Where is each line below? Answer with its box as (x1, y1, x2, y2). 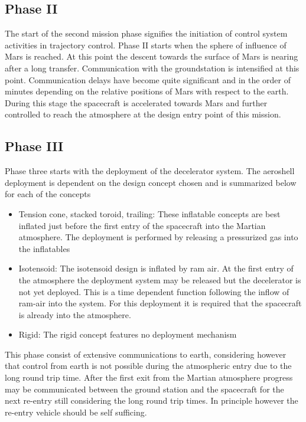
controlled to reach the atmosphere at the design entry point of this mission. (5, 108, 281, 120)
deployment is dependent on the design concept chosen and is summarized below (5, 176, 297, 188)
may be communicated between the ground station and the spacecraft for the (5, 382, 284, 395)
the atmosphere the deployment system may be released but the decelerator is (18, 273, 301, 286)
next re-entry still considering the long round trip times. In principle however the (5, 394, 298, 407)
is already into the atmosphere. (18, 308, 131, 320)
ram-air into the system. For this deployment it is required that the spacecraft (18, 297, 302, 309)
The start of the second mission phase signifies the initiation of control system (5, 27, 288, 40)
